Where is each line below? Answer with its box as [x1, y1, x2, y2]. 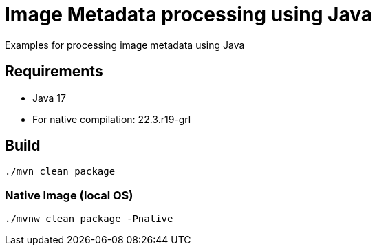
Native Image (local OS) [5, 188, 133, 202]
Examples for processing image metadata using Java [5, 39, 245, 51]
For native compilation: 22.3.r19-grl [32, 113, 191, 125]
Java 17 [32, 91, 66, 104]
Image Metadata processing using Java [5, 3, 373, 26]
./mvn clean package [5, 166, 116, 177]
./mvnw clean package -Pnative [5, 213, 173, 225]
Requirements [5, 63, 103, 80]
